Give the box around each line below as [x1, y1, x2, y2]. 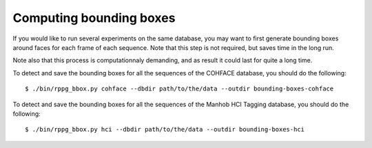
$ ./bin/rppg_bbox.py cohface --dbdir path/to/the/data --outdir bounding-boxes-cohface [25, 85, 334, 92]
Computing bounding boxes [12, 10, 176, 25]
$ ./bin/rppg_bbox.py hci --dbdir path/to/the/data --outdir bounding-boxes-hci [25, 125, 305, 134]
